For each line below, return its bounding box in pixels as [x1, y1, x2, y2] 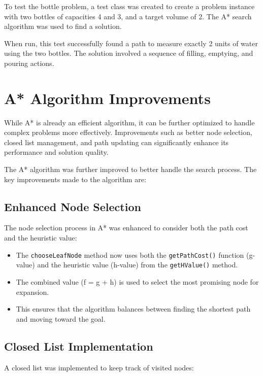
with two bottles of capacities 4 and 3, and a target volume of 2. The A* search [4, 11, 252, 21]
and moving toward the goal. [16, 313, 106, 324]
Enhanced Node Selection [4, 198, 141, 214]
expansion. [16, 286, 49, 297]
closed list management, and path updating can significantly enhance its [4, 136, 229, 147]
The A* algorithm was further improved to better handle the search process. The [4, 164, 257, 175]
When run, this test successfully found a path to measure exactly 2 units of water [4, 38, 258, 48]
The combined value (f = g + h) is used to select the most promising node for [16, 276, 259, 287]
